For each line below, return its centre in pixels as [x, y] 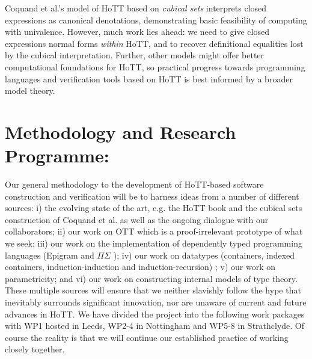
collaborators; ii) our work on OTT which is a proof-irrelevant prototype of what [154, 231]
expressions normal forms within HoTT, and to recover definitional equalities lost [154, 43]
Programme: [57, 155]
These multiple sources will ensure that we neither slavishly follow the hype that [153, 290]
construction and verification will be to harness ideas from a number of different [152, 196]
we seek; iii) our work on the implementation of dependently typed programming [154, 243]
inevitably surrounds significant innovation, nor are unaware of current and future [156, 302]
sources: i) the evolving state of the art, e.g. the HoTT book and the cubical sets [154, 208]
